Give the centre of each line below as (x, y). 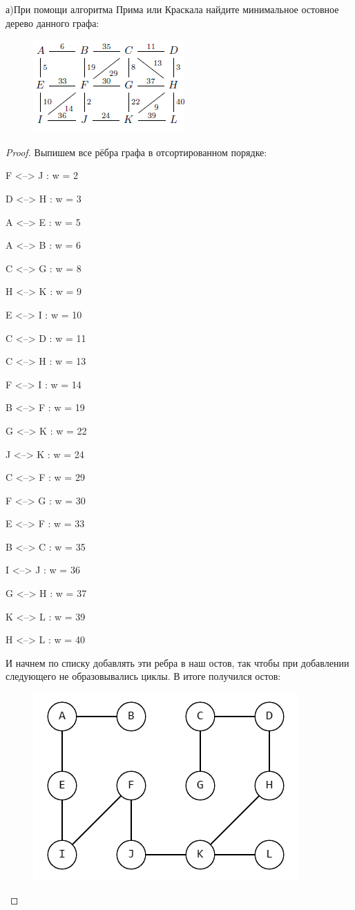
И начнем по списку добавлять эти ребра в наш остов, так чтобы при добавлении (177, 662)
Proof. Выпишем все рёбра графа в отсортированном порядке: (136, 152)
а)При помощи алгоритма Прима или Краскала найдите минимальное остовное (172, 9)
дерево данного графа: (52, 22)
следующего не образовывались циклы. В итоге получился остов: (143, 676)
